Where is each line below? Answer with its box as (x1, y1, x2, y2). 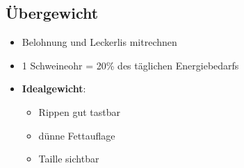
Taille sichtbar (38, 151, 99, 166)
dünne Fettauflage (38, 128, 115, 142)
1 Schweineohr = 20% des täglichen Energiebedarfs (22, 58, 239, 72)
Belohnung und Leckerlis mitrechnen (22, 35, 177, 49)
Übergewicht (6, 2, 99, 24)
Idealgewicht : (22, 81, 86, 96)
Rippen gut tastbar (38, 104, 120, 119)
